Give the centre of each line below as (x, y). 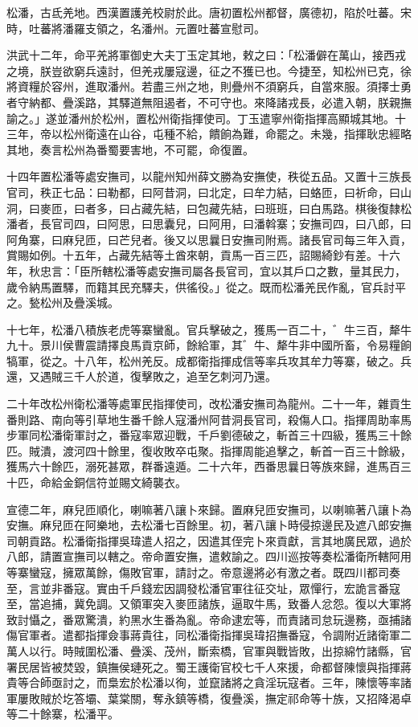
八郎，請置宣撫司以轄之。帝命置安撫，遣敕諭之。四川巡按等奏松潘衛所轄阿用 (209, 556)
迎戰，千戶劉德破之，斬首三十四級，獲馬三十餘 (287, 435)
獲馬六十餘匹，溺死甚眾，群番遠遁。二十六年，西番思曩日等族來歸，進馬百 (203, 466)
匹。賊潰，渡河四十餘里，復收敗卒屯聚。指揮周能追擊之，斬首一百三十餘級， (209, 450)
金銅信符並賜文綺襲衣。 (124, 482)
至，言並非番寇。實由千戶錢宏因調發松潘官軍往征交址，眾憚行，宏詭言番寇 (203, 588)
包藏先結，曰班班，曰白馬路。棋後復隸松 (304, 208)
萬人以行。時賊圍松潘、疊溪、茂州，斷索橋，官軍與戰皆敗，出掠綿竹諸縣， (203, 650)
